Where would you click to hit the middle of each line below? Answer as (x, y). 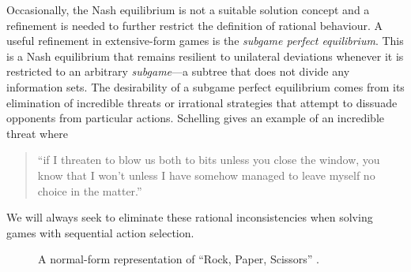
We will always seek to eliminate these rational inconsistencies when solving (190, 217)
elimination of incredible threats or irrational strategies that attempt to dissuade (202, 102)
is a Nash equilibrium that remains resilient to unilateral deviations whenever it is (205, 56)
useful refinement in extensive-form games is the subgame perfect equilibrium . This (205, 41)
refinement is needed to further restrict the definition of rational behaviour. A (195, 25)
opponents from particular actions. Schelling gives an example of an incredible (195, 118)
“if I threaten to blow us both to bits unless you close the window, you (209, 160)
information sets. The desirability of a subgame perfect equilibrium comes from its (205, 86)
